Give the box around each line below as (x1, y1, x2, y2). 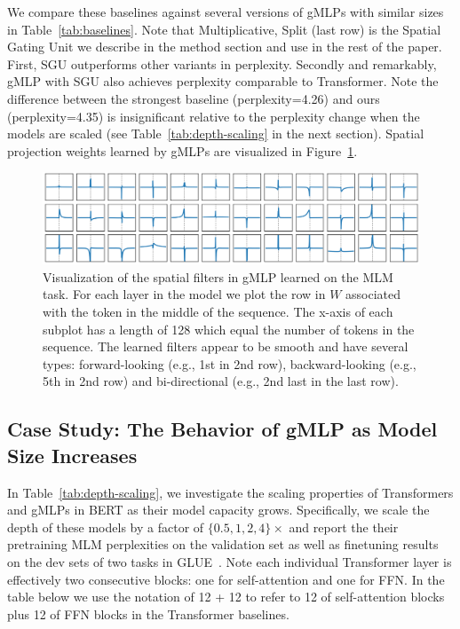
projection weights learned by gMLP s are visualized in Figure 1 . (7, 141, 358, 160)
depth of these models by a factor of (7, 517, 204, 536)
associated (345, 285, 401, 303)
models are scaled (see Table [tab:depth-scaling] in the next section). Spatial (7, 124, 424, 143)
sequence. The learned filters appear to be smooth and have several (43, 337, 408, 356)
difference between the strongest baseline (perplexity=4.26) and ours (7, 89, 380, 107)
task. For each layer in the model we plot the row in (43, 285, 326, 303)
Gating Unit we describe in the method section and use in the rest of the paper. (7, 37, 442, 56)
